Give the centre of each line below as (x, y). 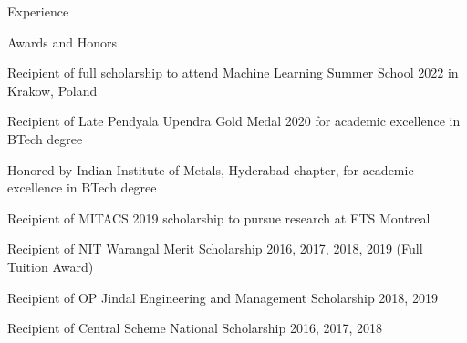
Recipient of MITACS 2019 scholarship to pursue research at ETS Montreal (219, 218)
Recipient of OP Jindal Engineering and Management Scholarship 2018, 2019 (223, 297)
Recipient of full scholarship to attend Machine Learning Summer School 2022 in (233, 73)
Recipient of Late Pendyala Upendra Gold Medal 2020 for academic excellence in (234, 121)
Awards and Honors (62, 42)
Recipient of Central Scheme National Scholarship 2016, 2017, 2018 (195, 328)
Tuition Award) (51, 266)
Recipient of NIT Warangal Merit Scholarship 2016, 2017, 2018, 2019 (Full (215, 249)
